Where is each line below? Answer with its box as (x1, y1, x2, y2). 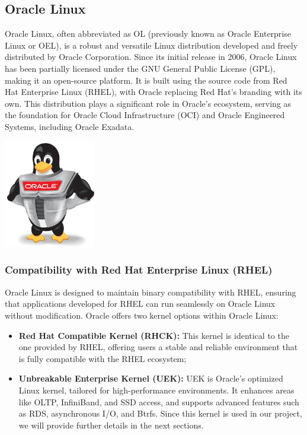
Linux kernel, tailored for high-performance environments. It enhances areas (18, 383, 295, 396)
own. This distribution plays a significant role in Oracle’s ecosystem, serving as (5, 97, 292, 109)
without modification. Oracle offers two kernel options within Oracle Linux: (5, 309, 279, 321)
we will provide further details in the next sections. (18, 418, 204, 431)
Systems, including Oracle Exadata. (5, 120, 135, 132)
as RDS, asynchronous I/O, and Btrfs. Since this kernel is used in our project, (18, 407, 302, 420)
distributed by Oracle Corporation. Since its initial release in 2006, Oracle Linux (5, 50, 297, 63)
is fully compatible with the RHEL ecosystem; (18, 352, 187, 364)
